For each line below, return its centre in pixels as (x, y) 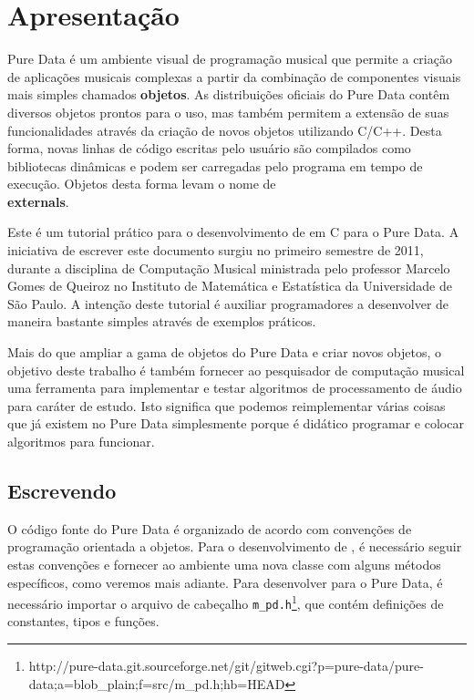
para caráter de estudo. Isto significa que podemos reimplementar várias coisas (227, 405)
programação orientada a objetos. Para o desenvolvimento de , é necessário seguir (235, 546)
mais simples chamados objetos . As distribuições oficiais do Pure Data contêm (229, 94)
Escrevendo (62, 490)
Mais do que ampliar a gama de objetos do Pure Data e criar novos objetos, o (225, 352)
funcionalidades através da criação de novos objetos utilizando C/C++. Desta (225, 130)
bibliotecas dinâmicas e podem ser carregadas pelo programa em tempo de (215, 165)
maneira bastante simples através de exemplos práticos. (162, 321)
